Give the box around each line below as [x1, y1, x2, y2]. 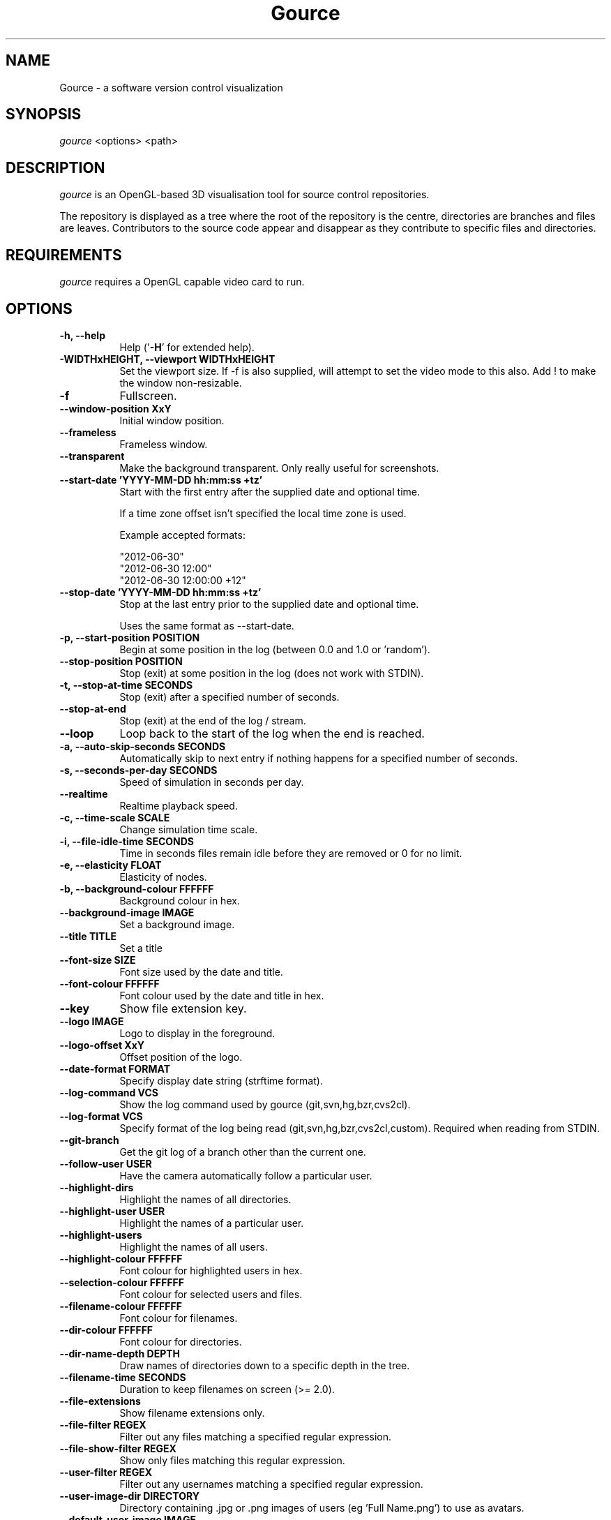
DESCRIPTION [6, 158, 105, 177]
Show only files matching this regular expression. [119, 1454, 345, 1466]
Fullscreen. [119, 388, 177, 403]
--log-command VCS [59, 1086, 159, 1098]
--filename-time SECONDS [59, 1371, 186, 1383]
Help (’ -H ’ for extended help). [119, 341, 255, 353]
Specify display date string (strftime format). [119, 1074, 323, 1087]
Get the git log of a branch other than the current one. [119, 1145, 366, 1158]
